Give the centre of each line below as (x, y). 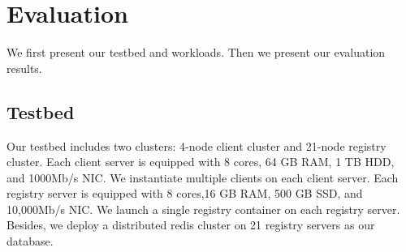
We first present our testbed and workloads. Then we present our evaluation (196, 52)
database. (30, 241)
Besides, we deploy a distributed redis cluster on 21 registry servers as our (191, 225)
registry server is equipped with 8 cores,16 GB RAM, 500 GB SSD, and (185, 193)
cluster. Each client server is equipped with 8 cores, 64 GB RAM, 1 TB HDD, (201, 162)
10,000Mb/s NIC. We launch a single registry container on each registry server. (203, 209)
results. (24, 68)
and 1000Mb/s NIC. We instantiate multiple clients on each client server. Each (203, 177)
